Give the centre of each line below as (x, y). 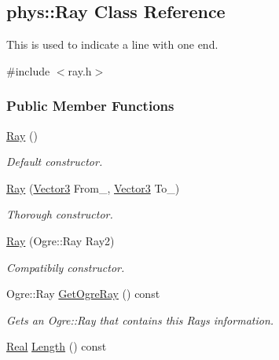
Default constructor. (55, 162)
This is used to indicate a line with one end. (112, 44)
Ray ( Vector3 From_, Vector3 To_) (93, 187)
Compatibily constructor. (66, 267)
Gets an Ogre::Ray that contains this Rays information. (140, 320)
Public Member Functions (90, 106)
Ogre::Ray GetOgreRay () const (83, 294)
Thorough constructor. (60, 214)
